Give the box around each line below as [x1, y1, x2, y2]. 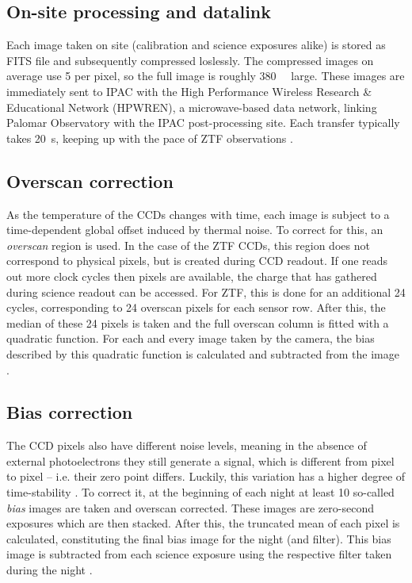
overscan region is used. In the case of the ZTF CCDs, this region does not [6, 236, 370, 253]
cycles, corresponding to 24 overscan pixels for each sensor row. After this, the [6, 299, 386, 316]
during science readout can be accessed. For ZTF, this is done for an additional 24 [6, 283, 406, 300]
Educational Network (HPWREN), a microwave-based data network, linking [6, 98, 377, 115]
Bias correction [6, 400, 133, 424]
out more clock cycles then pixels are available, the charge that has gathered [6, 267, 377, 284]
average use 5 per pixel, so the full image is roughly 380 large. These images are [6, 67, 405, 84]
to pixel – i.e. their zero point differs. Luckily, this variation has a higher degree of [6, 468, 406, 485]
